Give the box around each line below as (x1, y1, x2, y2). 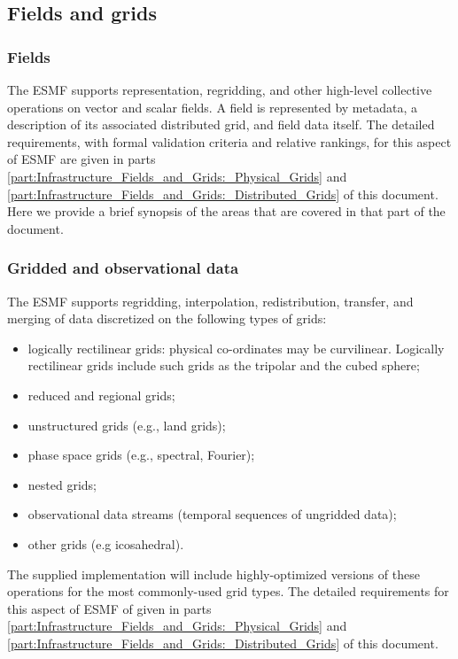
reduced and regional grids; (27, 385, 175, 404)
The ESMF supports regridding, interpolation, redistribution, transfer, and (7, 291, 414, 310)
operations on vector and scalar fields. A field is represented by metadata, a (7, 97, 417, 116)
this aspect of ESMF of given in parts (7, 599, 212, 617)
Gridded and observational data (7, 257, 239, 279)
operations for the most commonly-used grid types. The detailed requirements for (7, 582, 449, 601)
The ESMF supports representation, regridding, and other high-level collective (7, 81, 432, 98)
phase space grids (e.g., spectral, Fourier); (27, 446, 255, 464)
